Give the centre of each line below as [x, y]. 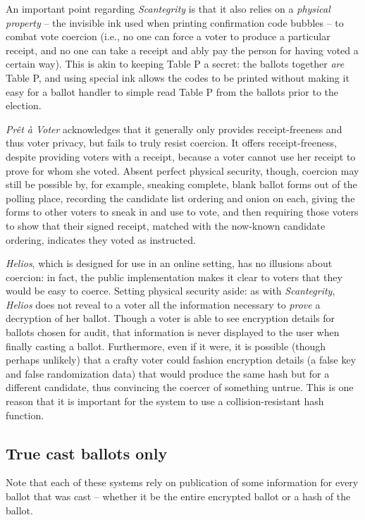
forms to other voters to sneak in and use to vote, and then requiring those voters [182, 212]
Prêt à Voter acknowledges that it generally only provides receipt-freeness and [174, 129]
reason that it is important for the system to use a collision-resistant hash [165, 401]
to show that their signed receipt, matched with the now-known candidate [166, 225]
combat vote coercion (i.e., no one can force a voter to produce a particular [168, 36]
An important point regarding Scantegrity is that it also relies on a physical [168, 8]
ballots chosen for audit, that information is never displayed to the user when [173, 332]
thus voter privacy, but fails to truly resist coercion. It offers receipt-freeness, [171, 143]
